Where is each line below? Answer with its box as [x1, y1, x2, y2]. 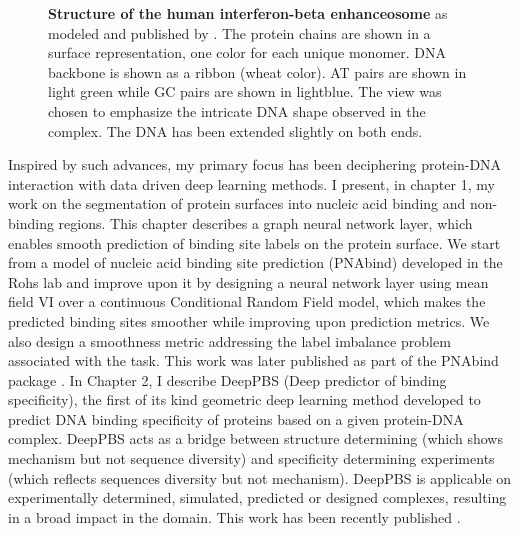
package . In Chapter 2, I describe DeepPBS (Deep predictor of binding [8, 369, 447, 390]
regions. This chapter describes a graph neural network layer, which [58, 212, 473, 233]
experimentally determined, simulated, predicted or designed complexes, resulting [8, 487, 507, 508]
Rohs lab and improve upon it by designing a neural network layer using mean [8, 271, 489, 292]
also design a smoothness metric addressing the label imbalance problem [8, 330, 451, 351]
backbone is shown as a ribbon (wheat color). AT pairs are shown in [48, 61, 467, 82]
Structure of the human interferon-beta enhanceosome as [48, 3, 448, 23]
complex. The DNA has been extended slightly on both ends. [48, 120, 423, 141]
